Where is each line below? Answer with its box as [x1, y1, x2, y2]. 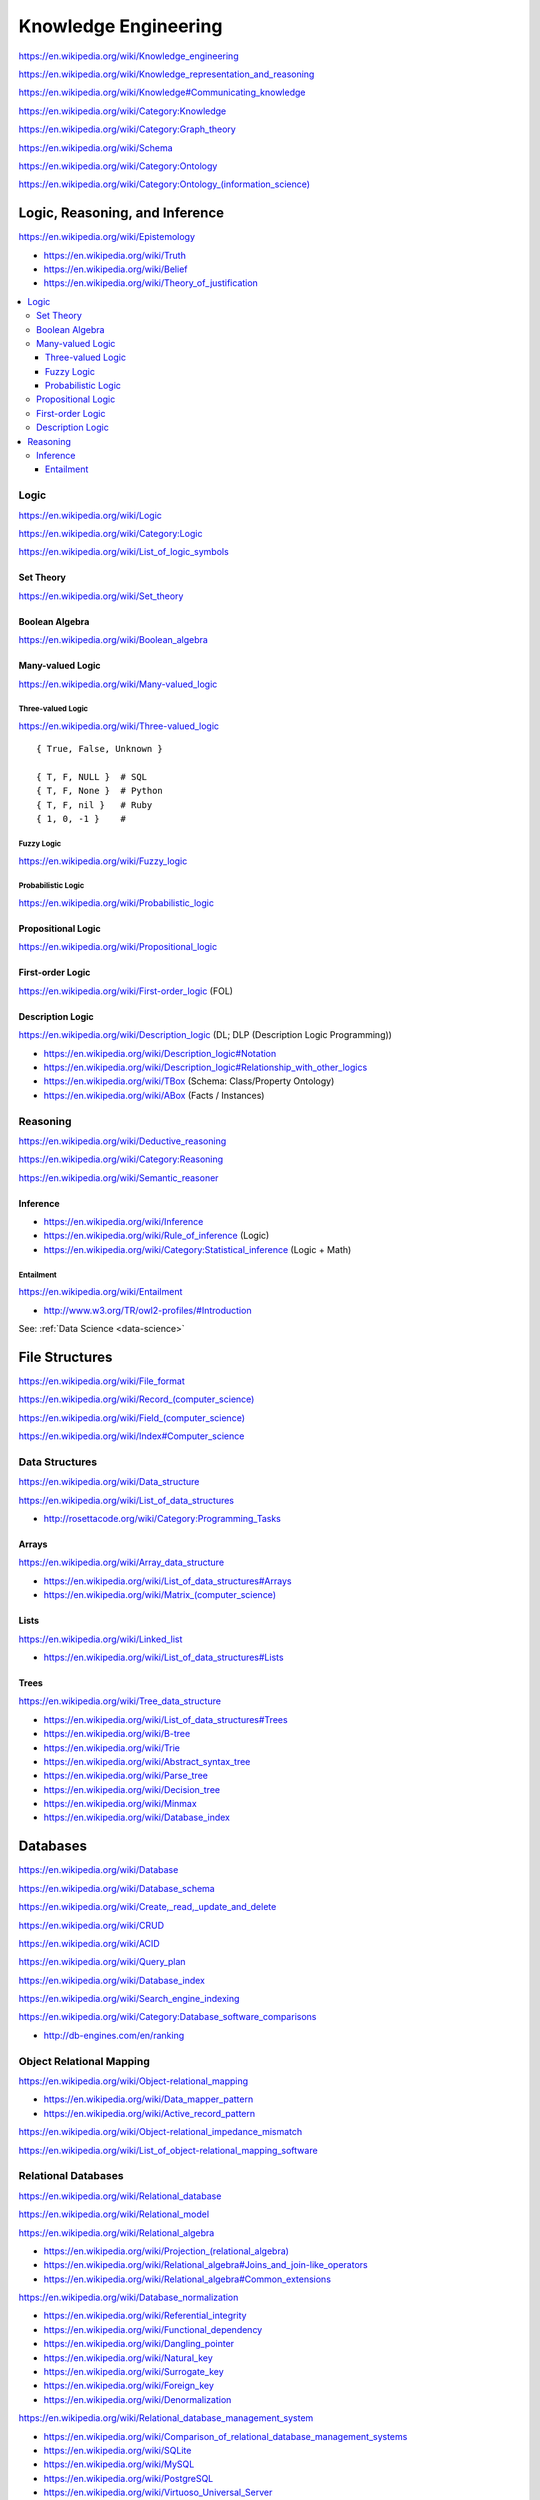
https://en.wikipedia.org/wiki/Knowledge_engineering [18, 50, 239, 62]
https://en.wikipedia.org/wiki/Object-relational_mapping [18, 2075, 249, 2087]
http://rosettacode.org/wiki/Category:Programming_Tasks [43, 1512, 282, 1524]
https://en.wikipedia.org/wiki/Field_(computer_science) [18, 1411, 245, 1424]
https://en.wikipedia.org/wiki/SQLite [43, 2444, 192, 2456]
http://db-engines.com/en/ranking [43, 2029, 185, 2041]
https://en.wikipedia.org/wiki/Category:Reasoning [18, 1153, 224, 1165]
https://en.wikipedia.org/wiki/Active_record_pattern [43, 2107, 256, 2119]
